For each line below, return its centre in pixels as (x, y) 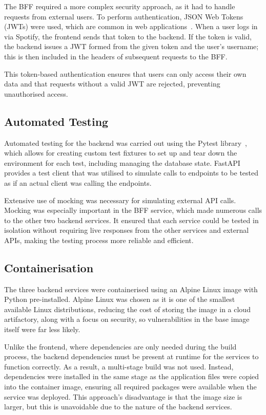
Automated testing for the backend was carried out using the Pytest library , (126, 143)
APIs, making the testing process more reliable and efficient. (99, 240)
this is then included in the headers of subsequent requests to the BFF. (116, 56)
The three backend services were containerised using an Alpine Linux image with (131, 289)
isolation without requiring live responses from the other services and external (127, 230)
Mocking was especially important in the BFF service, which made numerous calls (133, 210)
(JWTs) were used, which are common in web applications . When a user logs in (131, 26)
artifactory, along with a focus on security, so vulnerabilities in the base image (127, 319)
